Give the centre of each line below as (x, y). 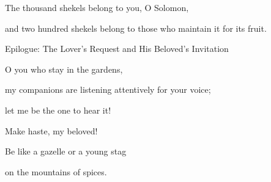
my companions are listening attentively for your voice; (108, 89)
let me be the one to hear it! (58, 110)
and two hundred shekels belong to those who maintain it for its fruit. (136, 28)
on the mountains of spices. (56, 171)
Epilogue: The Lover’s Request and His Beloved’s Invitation (117, 49)
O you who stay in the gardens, (64, 69)
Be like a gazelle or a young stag (66, 151)
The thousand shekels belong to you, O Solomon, (97, 7)
